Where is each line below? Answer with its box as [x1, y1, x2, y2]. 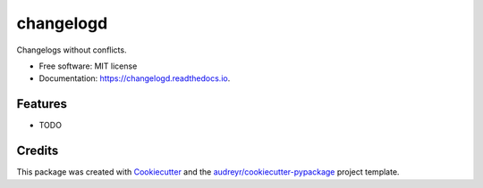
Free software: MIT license [38, 61, 138, 71]
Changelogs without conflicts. [16, 45, 127, 55]
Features [16, 96, 67, 111]
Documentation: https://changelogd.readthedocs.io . [38, 73, 231, 84]
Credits [16, 143, 59, 159]
